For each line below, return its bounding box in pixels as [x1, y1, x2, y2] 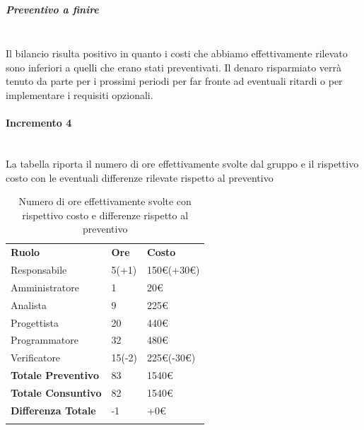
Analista [11, 297, 47, 312]
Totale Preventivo [11, 368, 99, 383]
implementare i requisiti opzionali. [6, 87, 153, 102]
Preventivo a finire [6, 1, 99, 16]
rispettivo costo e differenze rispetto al [22, 207, 189, 222]
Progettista [11, 315, 59, 330]
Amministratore [11, 279, 79, 294]
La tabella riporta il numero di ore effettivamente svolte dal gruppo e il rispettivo [6, 156, 359, 170]
